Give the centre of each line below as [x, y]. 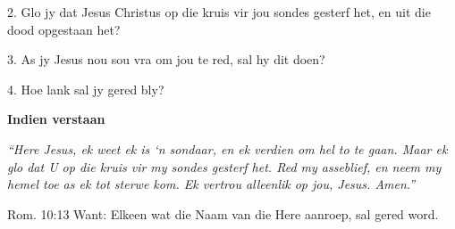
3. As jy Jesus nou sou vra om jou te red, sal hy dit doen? [166, 59]
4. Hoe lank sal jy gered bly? [86, 89]
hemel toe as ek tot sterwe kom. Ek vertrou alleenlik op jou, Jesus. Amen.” [211, 184]
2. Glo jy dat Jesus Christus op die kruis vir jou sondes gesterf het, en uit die [219, 12]
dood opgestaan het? [64, 29]
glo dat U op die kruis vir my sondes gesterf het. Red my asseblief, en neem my [224, 166]
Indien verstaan [56, 119]
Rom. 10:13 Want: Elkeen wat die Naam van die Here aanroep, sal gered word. [223, 213]
